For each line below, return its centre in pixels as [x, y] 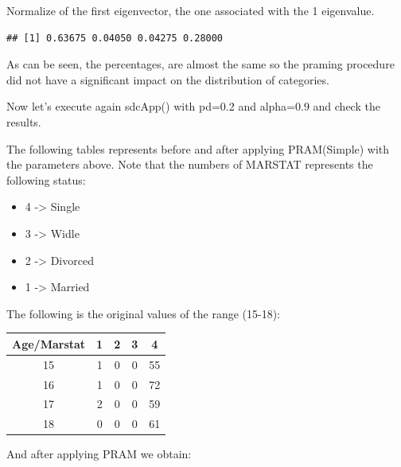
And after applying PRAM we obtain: [99, 454]
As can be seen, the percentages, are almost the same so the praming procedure [200, 64]
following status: [46, 179]
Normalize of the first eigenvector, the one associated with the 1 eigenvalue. [191, 10]
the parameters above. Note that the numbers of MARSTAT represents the [190, 164]
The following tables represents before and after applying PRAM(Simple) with [198, 148]
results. [24, 121]
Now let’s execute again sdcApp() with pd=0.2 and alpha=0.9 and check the [193, 106]
